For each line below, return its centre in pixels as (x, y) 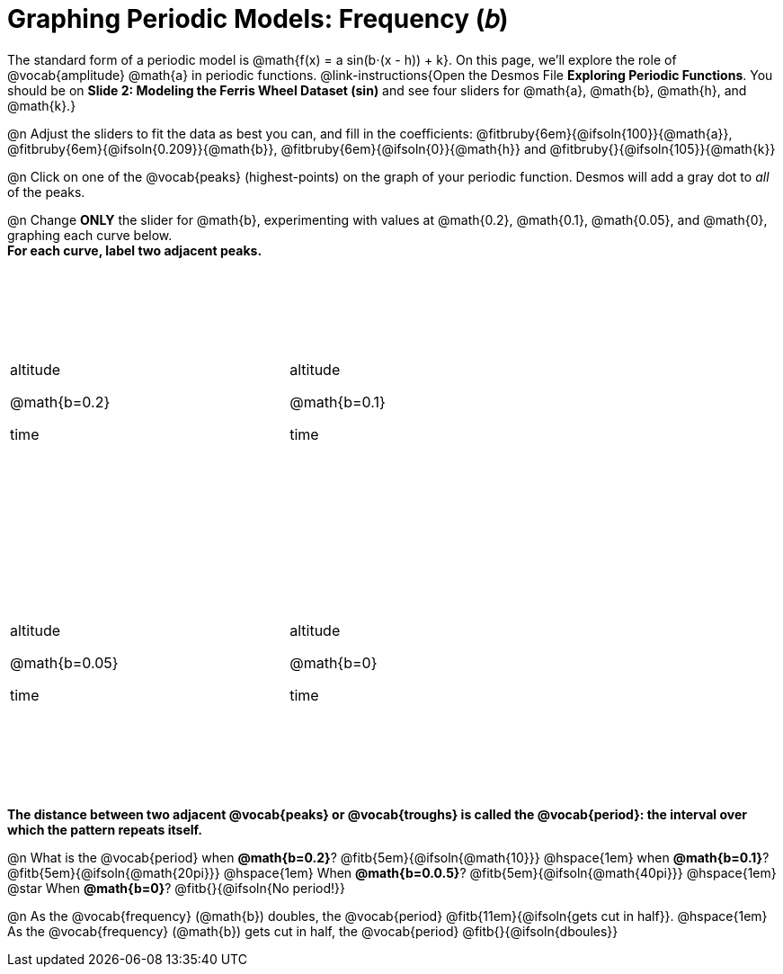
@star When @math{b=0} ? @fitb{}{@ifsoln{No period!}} (177, 888)
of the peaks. (46, 192)
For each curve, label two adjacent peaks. (135, 250)
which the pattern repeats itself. (105, 829)
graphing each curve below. (90, 235)
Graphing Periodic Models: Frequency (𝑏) (258, 19)
